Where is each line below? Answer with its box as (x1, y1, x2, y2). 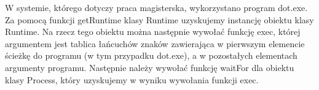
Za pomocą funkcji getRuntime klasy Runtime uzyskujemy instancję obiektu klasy (5, 13, 314, 26)
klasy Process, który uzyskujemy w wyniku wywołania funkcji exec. (5, 73, 259, 86)
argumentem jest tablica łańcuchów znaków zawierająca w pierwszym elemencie (5, 37, 305, 50)
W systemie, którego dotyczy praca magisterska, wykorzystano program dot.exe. (5, 1, 308, 13)
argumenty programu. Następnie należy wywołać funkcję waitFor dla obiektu (5, 61, 294, 73)
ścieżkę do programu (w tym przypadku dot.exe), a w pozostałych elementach (5, 49, 297, 62)
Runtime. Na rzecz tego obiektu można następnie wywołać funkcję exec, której (5, 25, 301, 38)
